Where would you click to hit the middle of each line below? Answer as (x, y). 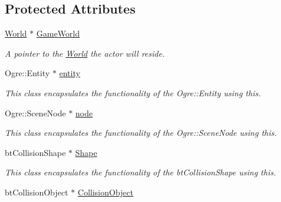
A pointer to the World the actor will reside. (85, 53)
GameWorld (58, 33)
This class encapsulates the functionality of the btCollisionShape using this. (140, 172)
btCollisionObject (37, 192)
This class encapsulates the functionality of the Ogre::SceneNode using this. (141, 133)
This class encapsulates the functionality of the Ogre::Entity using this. (133, 92)
